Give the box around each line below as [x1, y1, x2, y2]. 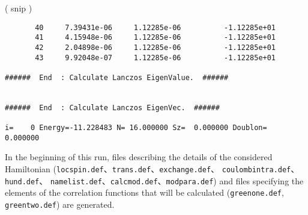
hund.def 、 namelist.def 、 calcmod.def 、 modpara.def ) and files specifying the [5, 174, 304, 187]
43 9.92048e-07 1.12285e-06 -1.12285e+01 [35, 53, 276, 62]
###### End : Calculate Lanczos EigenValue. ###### [5, 73, 229, 82]
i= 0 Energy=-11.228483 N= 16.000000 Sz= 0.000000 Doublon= [5, 123, 267, 132]
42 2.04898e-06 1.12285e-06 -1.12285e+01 [35, 43, 276, 52]
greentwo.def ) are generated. [5, 198, 115, 211]
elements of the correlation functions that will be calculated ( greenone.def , [5, 186, 284, 199]
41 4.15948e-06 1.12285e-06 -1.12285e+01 [35, 33, 276, 42]
